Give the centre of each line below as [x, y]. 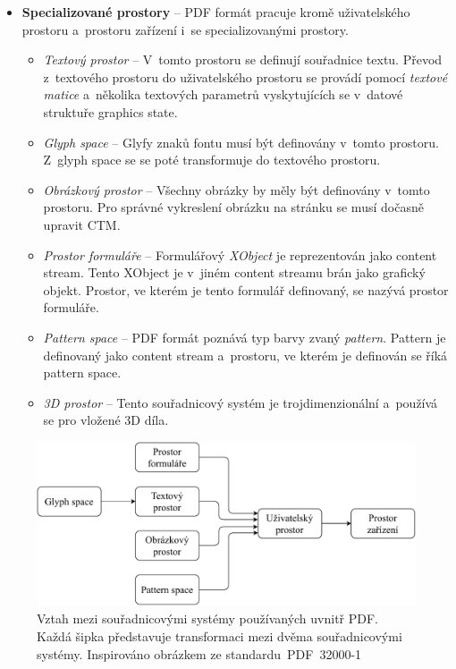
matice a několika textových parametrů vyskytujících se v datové [223, 94]
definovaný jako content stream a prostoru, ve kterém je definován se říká [245, 355]
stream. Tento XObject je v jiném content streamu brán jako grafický [234, 272]
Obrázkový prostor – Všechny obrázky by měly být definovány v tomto [236, 189]
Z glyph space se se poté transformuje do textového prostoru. [212, 160]
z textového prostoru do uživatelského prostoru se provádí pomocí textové [245, 76]
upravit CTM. [82, 224]
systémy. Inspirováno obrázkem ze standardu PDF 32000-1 [199, 653]
